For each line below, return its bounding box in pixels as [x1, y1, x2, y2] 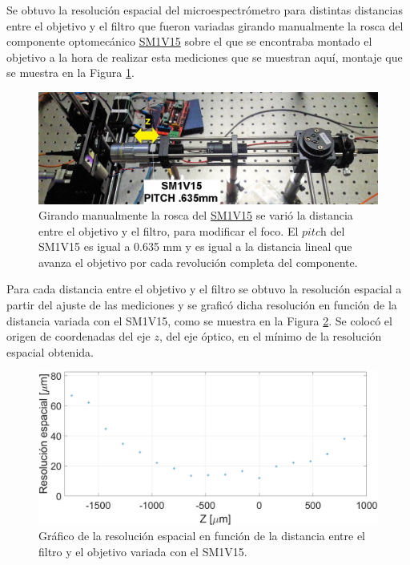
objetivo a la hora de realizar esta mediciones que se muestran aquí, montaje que [6, 48, 403, 65]
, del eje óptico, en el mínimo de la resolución [159, 328, 382, 345]
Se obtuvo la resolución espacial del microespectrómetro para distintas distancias [6, 2, 403, 18]
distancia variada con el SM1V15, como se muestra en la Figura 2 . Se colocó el [6, 312, 392, 329]
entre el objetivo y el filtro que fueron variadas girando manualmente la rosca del [6, 17, 404, 34]
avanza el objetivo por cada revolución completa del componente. [38, 253, 358, 270]
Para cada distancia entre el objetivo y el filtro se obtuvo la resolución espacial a [6, 280, 402, 297]
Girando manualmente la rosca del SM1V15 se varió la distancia [38, 207, 353, 224]
